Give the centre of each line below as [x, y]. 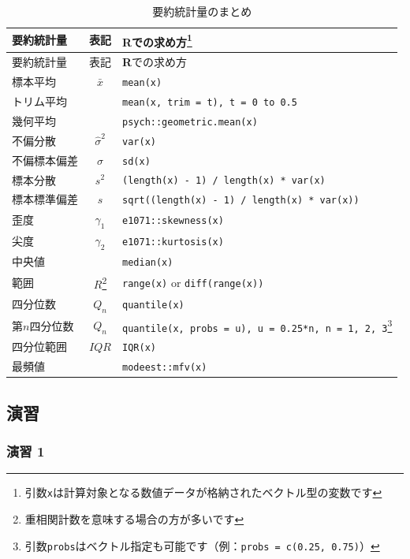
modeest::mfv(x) [165, 368]
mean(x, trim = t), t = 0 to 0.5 [210, 102]
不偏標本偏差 [45, 160]
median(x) [148, 263]
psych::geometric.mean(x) [190, 122]
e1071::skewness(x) [173, 221]
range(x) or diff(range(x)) [193, 283]
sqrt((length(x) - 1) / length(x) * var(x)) [241, 201]
